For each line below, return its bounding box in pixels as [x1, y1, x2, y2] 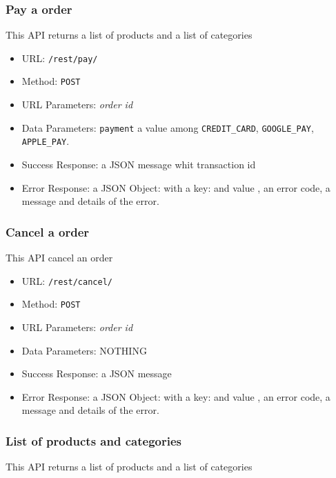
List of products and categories [6, 432, 181, 449]
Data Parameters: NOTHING [21, 343, 147, 357]
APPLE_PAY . [21, 134, 70, 148]
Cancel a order [6, 223, 90, 240]
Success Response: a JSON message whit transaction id [21, 157, 256, 172]
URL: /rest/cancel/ [21, 273, 112, 288]
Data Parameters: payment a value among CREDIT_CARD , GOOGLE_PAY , [21, 120, 314, 135]
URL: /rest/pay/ [21, 50, 98, 65]
